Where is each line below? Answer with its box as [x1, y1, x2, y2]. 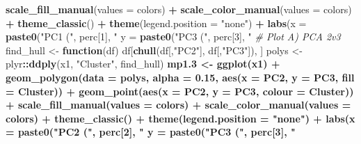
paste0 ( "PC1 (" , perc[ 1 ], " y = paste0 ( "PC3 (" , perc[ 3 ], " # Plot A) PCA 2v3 [6, 29, 341, 44]
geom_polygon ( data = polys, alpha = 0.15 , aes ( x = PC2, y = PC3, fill [6, 70, 355, 84]
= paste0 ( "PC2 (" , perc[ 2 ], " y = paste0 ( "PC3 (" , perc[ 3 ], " [6, 125, 296, 139]
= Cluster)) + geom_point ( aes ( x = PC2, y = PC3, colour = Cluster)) [6, 83, 354, 98]
